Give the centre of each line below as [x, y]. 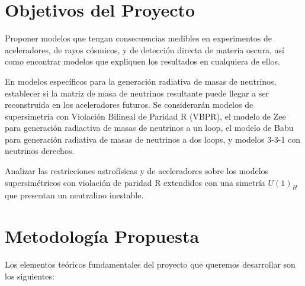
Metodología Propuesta [102, 236]
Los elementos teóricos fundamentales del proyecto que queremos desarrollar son [150, 264]
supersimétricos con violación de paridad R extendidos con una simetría [135, 182]
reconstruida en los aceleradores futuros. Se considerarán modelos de [129, 105]
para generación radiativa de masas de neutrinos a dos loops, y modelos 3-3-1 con [153, 139]
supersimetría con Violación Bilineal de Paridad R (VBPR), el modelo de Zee [145, 116]
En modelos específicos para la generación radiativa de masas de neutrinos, [141, 81]
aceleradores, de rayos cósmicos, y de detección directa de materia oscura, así [145, 49]
